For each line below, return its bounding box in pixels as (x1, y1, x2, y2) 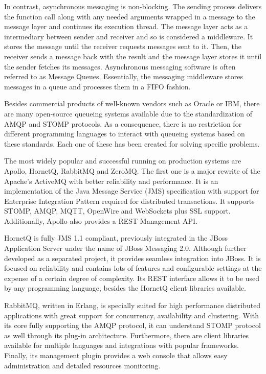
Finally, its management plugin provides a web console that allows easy (4, 350, 228, 360)
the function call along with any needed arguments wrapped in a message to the (4, 11, 255, 21)
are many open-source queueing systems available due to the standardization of (4, 108, 253, 119)
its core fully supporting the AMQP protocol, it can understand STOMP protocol (4, 320, 261, 331)
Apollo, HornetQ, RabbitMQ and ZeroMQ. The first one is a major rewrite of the (4, 165, 260, 176)
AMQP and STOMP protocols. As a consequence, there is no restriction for (4, 118, 242, 129)
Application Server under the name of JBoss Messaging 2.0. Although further (4, 243, 247, 253)
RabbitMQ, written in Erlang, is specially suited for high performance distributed (4, 300, 261, 311)
